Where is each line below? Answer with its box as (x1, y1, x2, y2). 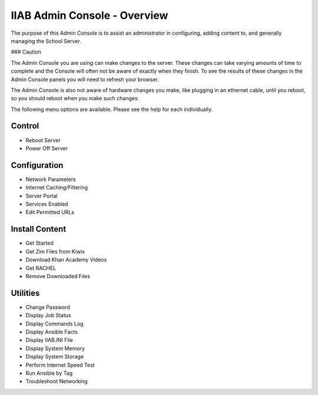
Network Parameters (25, 176, 76, 183)
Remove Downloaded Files (25, 272, 91, 279)
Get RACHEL (25, 264, 57, 271)
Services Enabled (25, 200, 68, 208)
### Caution (11, 48, 41, 55)
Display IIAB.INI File (25, 337, 73, 344)
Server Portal (25, 192, 58, 199)
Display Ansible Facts (25, 328, 78, 335)
